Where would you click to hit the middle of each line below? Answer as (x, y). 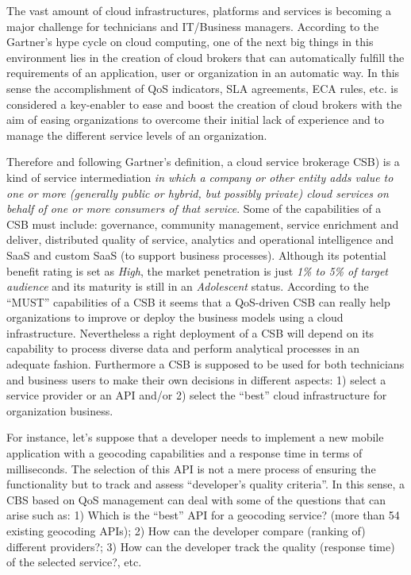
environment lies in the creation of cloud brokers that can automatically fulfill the (205, 57)
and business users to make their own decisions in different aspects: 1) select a (196, 379)
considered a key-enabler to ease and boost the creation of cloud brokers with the (204, 104)
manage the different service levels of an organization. (137, 135)
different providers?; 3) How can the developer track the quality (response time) (201, 546)
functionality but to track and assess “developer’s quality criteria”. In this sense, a (206, 484)
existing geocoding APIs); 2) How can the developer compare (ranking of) (186, 531)
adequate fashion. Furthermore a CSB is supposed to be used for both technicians (205, 364)
